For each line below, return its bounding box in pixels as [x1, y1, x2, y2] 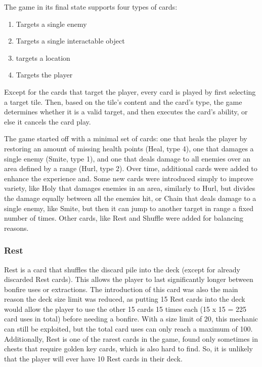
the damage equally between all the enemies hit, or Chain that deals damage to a [4, 192, 256, 203]
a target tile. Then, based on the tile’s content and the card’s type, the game [4, 96, 242, 107]
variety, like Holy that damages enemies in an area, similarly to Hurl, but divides [4, 183, 255, 193]
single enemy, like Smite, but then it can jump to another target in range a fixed [4, 202, 253, 213]
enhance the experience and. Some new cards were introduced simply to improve [4, 173, 254, 183]
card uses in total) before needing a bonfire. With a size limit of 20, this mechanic [4, 313, 258, 324]
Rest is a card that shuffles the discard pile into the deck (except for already [4, 264, 240, 274]
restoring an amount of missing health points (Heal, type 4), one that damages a [4, 143, 254, 153]
